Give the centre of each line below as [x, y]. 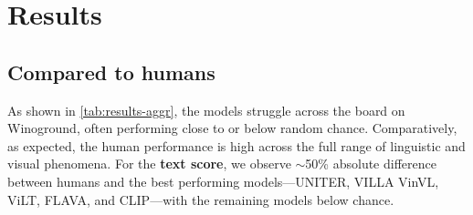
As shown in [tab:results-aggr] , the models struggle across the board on [206, 110]
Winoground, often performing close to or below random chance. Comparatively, [232, 128]
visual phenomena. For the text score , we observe [149, 164]
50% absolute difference [371, 164]
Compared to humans [111, 72]
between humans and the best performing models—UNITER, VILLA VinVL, [223, 181]
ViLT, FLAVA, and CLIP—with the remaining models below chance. [201, 199]
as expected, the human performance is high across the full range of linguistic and [236, 145]
